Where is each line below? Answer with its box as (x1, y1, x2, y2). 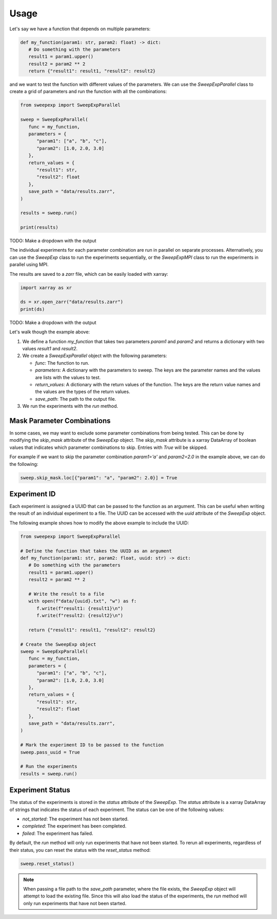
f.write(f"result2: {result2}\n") (36, 613, 123, 618)
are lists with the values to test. (35, 374, 101, 380)
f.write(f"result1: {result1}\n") (36, 605, 123, 611)
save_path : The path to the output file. (35, 396, 116, 402)
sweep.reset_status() (20, 860, 75, 867)
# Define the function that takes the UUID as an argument (20, 548, 172, 554)
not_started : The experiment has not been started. (22, 816, 129, 822)
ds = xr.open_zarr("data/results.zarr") (20, 299, 123, 305)
